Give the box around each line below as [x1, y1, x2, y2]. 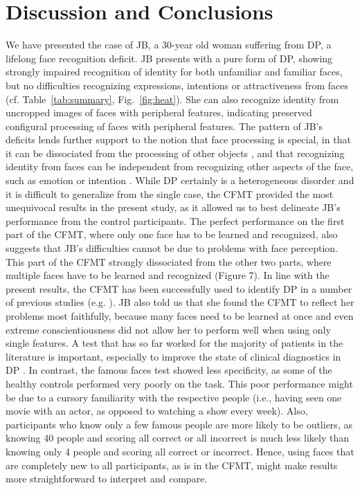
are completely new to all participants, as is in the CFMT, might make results [6, 457, 338, 472]
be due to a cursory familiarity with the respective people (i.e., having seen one [6, 390, 342, 404]
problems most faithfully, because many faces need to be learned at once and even [6, 309, 354, 323]
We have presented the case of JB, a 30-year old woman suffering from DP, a [6, 37, 332, 52]
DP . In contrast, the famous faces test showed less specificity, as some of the [6, 363, 332, 377]
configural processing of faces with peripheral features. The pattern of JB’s [6, 118, 323, 133]
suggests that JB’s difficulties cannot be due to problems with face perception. [6, 241, 339, 255]
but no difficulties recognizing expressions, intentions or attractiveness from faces [6, 78, 349, 92]
